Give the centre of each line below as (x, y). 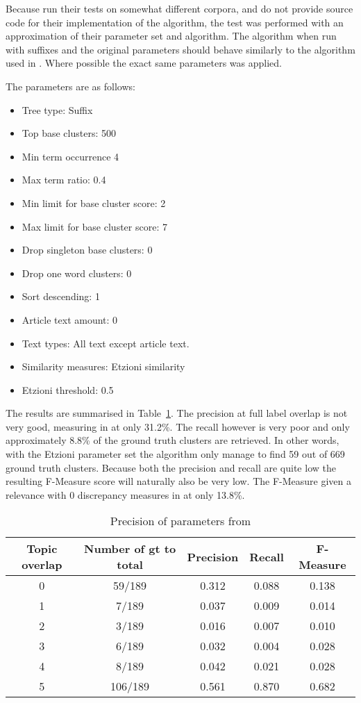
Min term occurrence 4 (70, 156)
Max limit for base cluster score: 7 (94, 226)
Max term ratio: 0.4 (64, 180)
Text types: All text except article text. (106, 343)
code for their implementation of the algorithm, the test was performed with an (175, 22)
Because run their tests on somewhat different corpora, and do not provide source (179, 8)
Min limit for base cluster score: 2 (94, 202)
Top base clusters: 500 (69, 133)
